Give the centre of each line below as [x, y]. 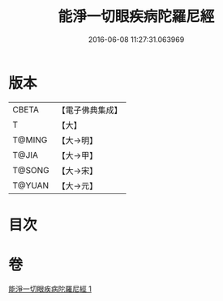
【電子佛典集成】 [90, 110]
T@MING [30, 140]
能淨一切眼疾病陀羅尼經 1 [50, 289]
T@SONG [31, 170]
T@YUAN [31, 185]
